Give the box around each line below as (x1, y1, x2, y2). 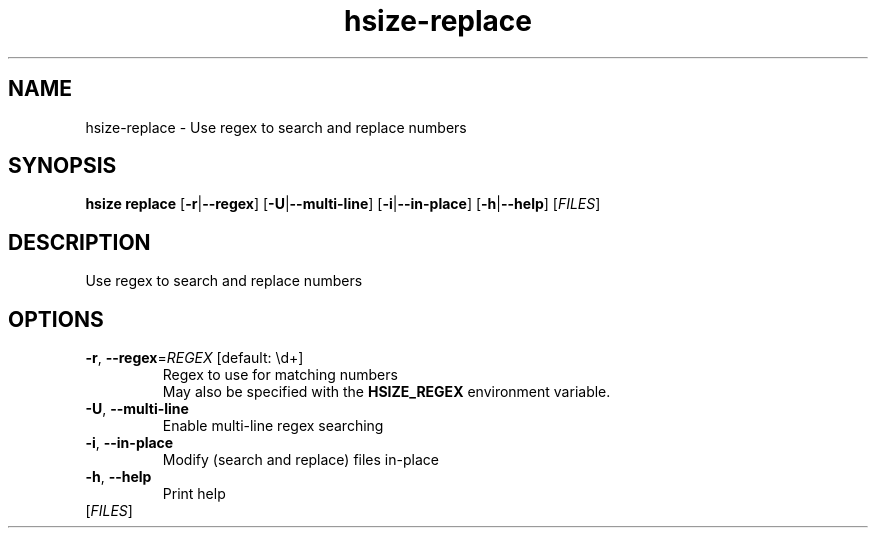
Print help (162, 485, 226, 503)
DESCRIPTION (8, 229, 151, 255)
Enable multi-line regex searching (162, 417, 384, 435)
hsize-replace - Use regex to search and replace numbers (85, 118, 467, 136)
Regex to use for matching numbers (162, 366, 398, 384)
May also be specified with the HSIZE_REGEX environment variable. (162, 383, 611, 401)
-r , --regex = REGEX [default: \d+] (85, 349, 304, 367)
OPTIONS (8, 306, 104, 332)
